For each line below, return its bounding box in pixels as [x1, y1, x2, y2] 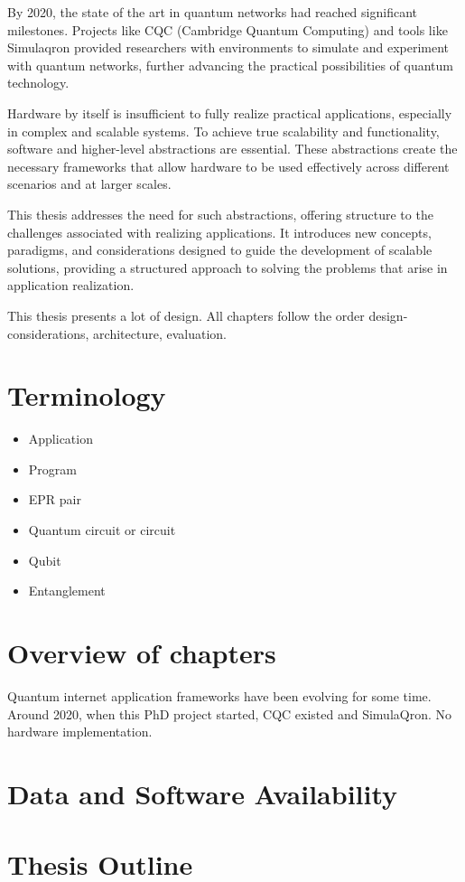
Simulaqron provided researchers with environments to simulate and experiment [7, 38, 450, 57]
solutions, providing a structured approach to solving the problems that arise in [7, 258, 448, 277]
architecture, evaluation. [93, 324, 227, 342]
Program [28, 459, 77, 478]
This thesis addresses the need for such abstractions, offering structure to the [7, 204, 433, 223]
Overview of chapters [7, 633, 276, 671]
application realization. [7, 276, 135, 295]
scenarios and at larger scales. [7, 174, 172, 193]
